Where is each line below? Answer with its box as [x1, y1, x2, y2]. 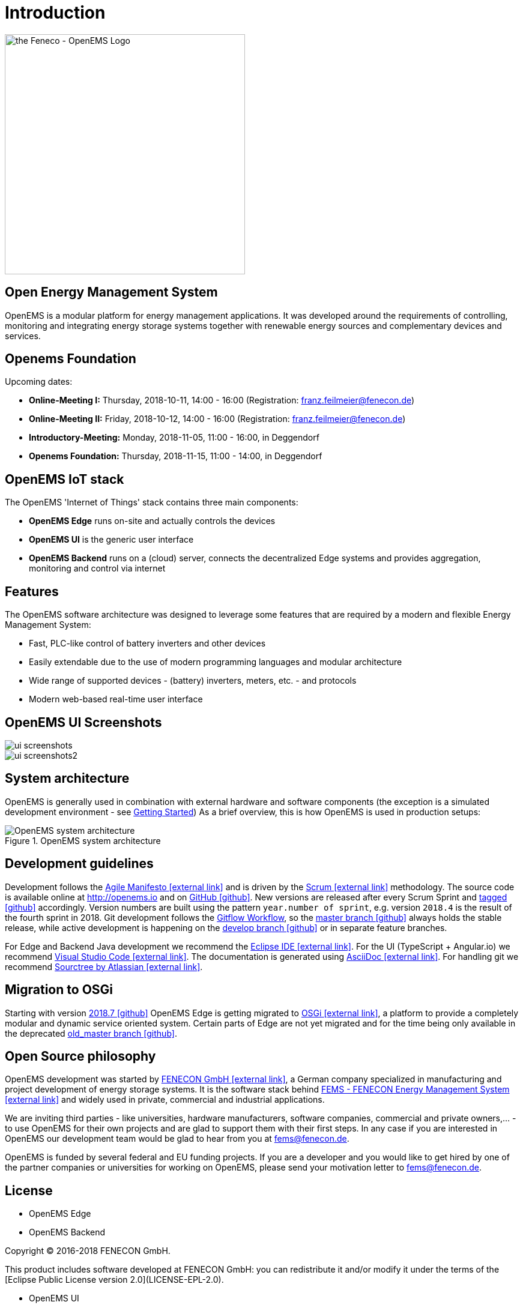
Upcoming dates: [5, 376, 73, 387]
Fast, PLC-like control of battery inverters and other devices [29, 638, 266, 649]
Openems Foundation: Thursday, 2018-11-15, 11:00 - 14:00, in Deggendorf [29, 451, 322, 462]
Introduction [5, 2, 106, 23]
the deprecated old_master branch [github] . [5, 1028, 177, 1038]
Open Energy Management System [5, 285, 218, 300]
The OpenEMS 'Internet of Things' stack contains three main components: [5, 497, 298, 508]
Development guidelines [5, 856, 154, 872]
